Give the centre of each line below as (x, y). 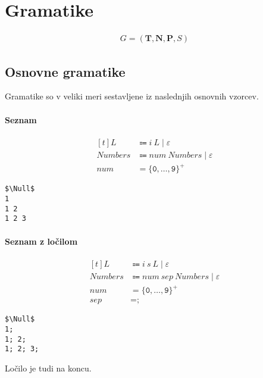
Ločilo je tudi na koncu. (48, 368)
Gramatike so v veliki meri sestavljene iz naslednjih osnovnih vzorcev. (132, 96)
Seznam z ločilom (41, 241)
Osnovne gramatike (65, 71)
